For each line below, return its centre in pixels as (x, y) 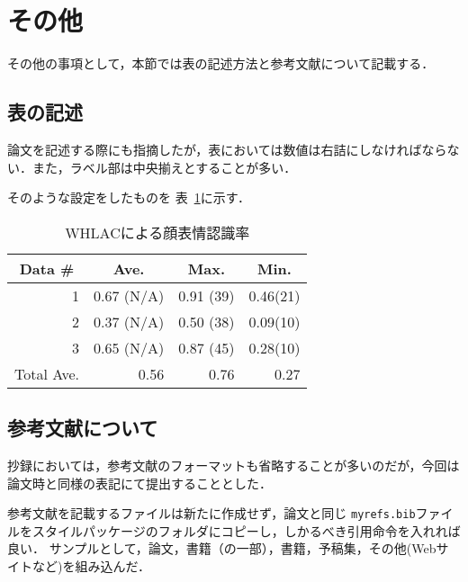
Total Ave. (47, 373)
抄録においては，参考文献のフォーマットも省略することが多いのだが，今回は (234, 465)
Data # (47, 268)
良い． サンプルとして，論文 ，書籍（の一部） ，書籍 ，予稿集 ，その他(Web (222, 548)
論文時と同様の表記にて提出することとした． (139, 483)
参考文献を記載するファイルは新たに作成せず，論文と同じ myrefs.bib (211, 513)
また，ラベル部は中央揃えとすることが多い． (164, 167)
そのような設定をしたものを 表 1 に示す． (129, 197)
